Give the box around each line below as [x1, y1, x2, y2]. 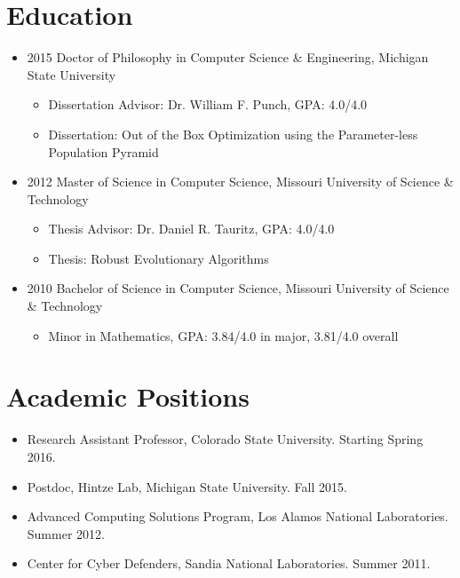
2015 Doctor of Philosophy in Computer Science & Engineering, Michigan [27, 48, 429, 67]
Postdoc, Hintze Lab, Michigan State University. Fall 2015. [27, 477, 347, 495]
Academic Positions [6, 378, 250, 415]
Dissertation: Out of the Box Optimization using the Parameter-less [48, 124, 418, 143]
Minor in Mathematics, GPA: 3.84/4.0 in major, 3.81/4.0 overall [48, 326, 399, 344]
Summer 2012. [27, 524, 105, 542]
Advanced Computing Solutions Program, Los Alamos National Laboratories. [27, 507, 448, 526]
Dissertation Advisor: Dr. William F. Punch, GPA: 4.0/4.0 [48, 95, 368, 114]
